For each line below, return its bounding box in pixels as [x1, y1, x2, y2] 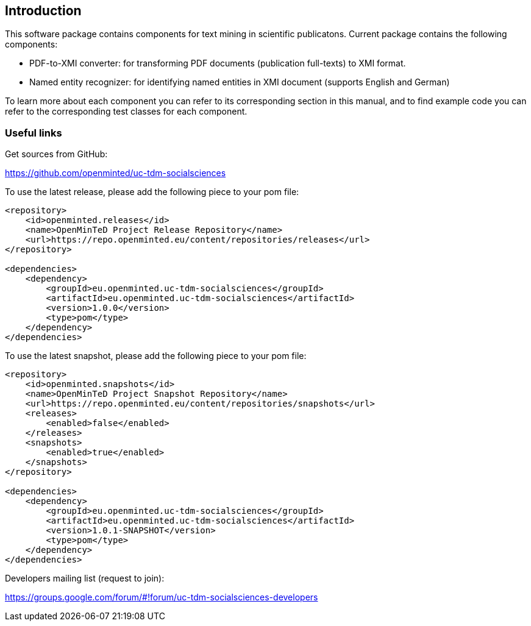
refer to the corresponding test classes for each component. [5, 106, 248, 117]
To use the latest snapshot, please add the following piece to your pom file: [5, 350, 307, 361]
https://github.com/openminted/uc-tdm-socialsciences [5, 168, 226, 179]
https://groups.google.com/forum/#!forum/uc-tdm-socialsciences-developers [5, 592, 318, 603]
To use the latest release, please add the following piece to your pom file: [5, 187, 299, 197]
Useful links [5, 126, 62, 139]
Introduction [5, 3, 82, 18]
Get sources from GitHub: [5, 149, 108, 160]
